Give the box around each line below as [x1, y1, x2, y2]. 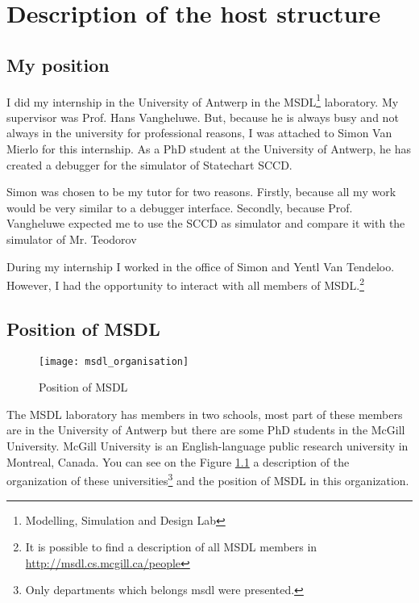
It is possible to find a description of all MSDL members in [25, 538, 317, 555]
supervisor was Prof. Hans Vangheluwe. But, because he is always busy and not [6, 108, 399, 125]
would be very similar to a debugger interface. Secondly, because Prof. [6, 199, 353, 216]
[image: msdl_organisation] [39, 355, 189, 367]
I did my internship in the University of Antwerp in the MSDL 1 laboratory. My [6, 90, 399, 110]
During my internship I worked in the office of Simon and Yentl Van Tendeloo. [6, 258, 395, 274]
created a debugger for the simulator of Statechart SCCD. [6, 156, 292, 173]
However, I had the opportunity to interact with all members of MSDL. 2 [6, 274, 364, 293]
